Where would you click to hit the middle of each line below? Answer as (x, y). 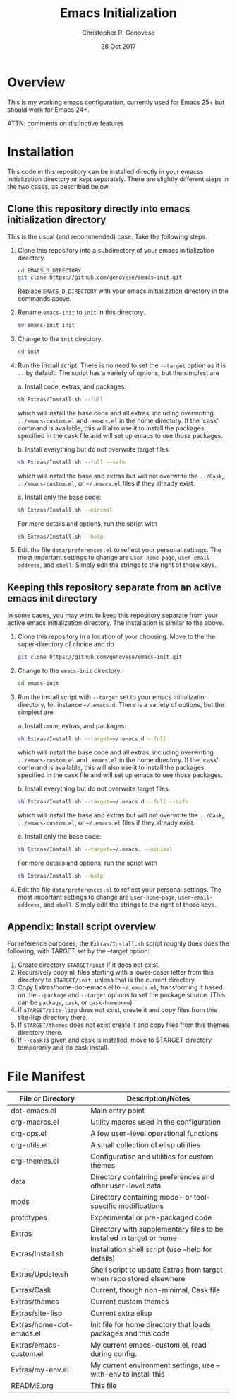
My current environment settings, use (153, 1365)
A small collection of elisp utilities (146, 1145)
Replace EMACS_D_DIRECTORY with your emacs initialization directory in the (123, 291)
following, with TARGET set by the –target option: (79, 951)
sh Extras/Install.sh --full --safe (71, 462)
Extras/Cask (31, 1290)
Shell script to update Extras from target (157, 1270)
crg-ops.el (29, 1134)
